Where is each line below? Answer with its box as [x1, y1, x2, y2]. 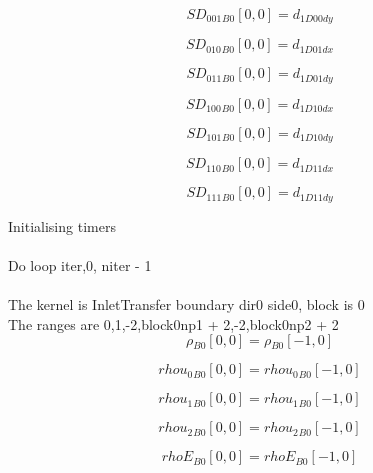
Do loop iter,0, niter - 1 [8, 255, 152, 275]
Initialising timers [8, 215, 116, 236]
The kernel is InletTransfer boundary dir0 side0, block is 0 [8, 294, 365, 315]
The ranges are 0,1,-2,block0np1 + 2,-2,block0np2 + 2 [8, 313, 339, 334]
